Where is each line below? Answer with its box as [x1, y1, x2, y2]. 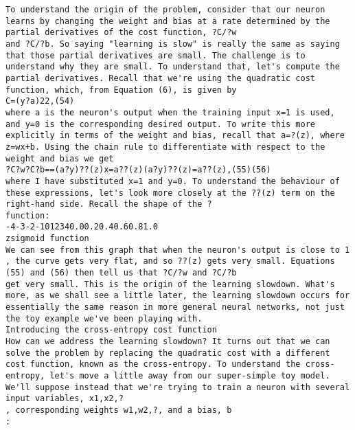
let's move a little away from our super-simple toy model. [49, 371, 330, 381]
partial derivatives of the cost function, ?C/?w [5, 27, 237, 38]
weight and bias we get [5, 153, 114, 163]
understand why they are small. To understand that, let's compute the [5, 62, 340, 72]
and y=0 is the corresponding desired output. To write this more [5, 119, 316, 129]
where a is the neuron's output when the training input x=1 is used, [5, 107, 335, 117]
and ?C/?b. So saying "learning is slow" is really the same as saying [5, 38, 340, 49]
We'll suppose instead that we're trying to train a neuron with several [5, 382, 350, 392]
